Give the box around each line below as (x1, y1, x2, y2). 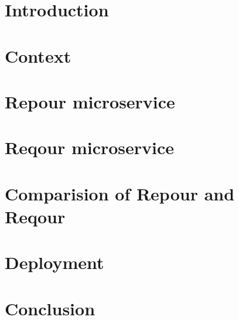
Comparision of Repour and (5, 181, 235, 205)
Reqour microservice (5, 135, 175, 159)
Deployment (5, 250, 104, 274)
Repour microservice (5, 89, 175, 113)
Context (5, 43, 71, 67)
